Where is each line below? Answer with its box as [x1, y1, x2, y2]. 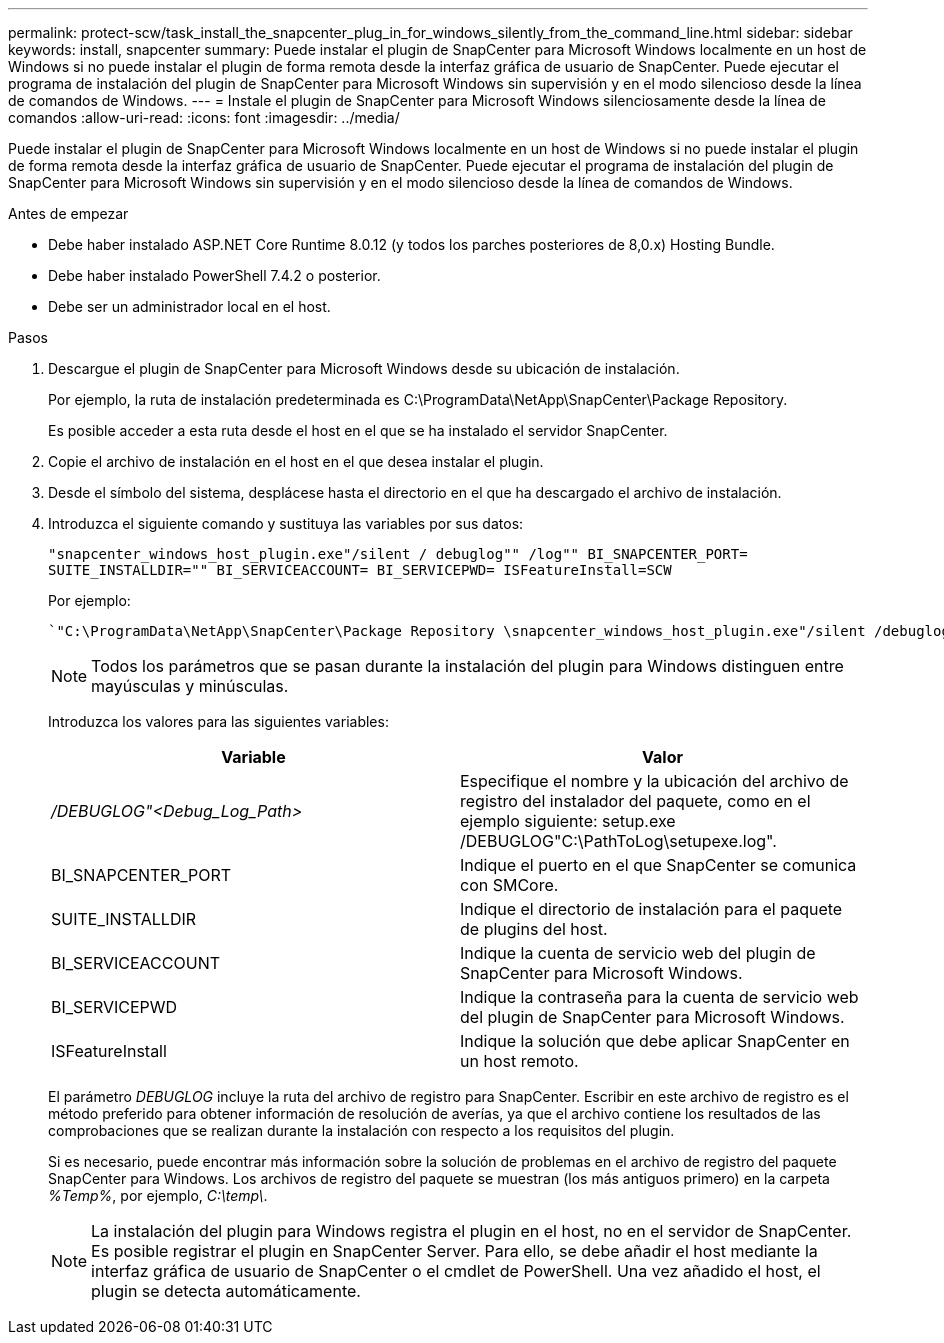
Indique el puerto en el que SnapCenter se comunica [460, 855, 857, 875]
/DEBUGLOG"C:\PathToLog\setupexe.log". [460, 831, 777, 851]
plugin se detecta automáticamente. [91, 1281, 361, 1301]
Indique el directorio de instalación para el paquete [460, 899, 843, 919]
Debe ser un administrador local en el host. [48, 298, 331, 315]
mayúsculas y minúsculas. [91, 676, 289, 696]
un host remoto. [460, 1051, 579, 1071]
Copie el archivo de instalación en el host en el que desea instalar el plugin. [48, 453, 544, 470]
